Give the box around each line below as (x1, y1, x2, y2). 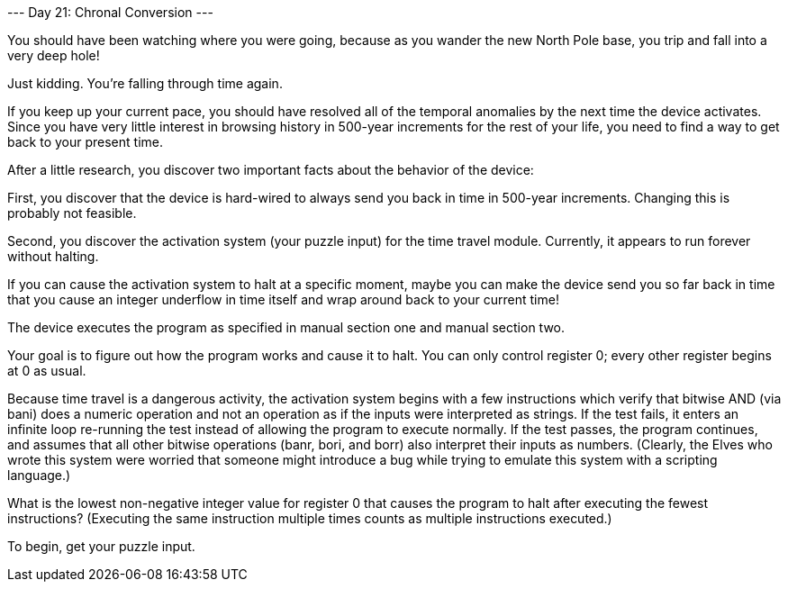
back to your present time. (7, 134, 163, 150)
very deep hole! (7, 48, 100, 63)
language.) (7, 467, 71, 483)
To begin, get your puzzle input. (7, 539, 195, 554)
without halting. (7, 249, 99, 264)
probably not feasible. (7, 205, 137, 221)
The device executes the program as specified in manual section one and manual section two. (7, 320, 566, 335)
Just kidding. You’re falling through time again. (7, 76, 283, 91)
